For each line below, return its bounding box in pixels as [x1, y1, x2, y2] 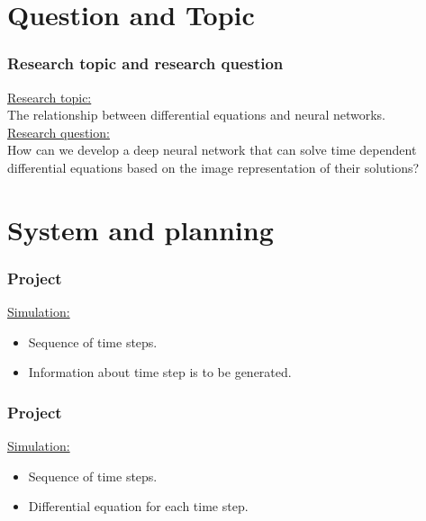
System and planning [7, 211, 274, 247]
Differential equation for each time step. [28, 497, 249, 516]
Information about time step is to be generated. [28, 363, 292, 382]
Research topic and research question [7, 52, 284, 75]
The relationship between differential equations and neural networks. [7, 105, 386, 124]
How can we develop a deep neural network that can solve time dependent [7, 140, 417, 159]
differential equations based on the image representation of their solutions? [7, 157, 420, 176]
